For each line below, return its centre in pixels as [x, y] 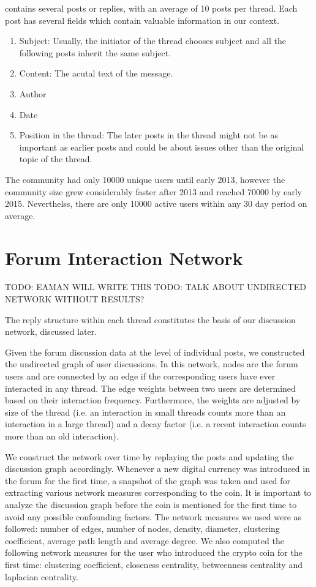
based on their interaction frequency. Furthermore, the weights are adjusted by [153, 400]
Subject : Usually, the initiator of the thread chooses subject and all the [152, 41]
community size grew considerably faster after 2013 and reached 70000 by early [153, 191]
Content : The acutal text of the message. [96, 73]
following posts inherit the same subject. [95, 52]
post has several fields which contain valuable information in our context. [142, 20]
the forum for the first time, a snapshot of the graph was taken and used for [148, 480]
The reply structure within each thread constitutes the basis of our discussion [150, 319]
